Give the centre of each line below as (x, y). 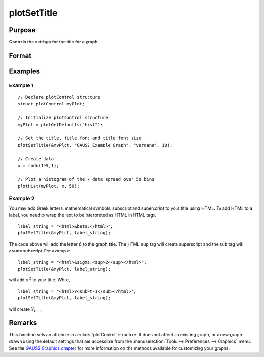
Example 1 (21, 85)
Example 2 (22, 198)
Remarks (23, 323)
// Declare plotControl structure (59, 97)
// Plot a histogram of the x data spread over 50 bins (86, 179)
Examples (24, 71)
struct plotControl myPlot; (51, 104)
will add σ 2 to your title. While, (40, 280)
